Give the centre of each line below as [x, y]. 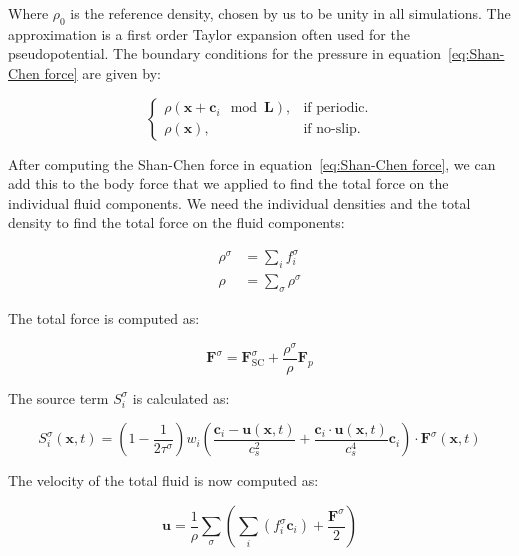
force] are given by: [102, 72]
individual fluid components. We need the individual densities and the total [239, 202]
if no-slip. [332, 129]
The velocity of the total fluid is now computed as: [163, 480]
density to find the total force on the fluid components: [176, 222]
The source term [58, 397]
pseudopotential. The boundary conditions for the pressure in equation [224, 53]
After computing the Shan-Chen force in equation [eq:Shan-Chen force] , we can [252, 163]
